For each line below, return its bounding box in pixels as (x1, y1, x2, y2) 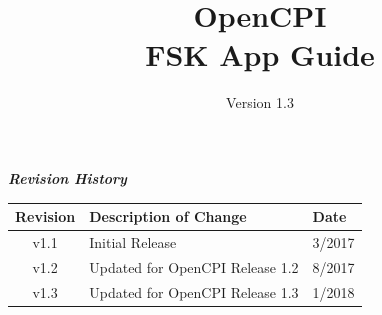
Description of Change (89, 206, 247, 226)
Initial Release (89, 231, 177, 252)
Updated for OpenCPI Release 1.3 (89, 281, 299, 302)
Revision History (8, 167, 127, 188)
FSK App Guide (145, 34, 375, 75)
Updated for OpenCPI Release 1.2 (89, 256, 299, 277)
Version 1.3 (226, 92, 294, 113)
